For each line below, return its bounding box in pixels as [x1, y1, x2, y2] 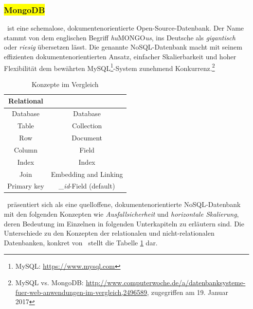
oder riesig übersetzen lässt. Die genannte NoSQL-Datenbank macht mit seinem [4, 42, 242, 52]
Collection [72, 120, 102, 131]
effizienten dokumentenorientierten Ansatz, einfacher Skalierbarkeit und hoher [4, 51, 236, 61]
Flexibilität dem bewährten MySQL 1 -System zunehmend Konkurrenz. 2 [4, 61, 215, 73]
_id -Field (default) [58, 181, 115, 191]
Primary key [7, 181, 44, 191]
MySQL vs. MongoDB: [15, 277, 84, 287]
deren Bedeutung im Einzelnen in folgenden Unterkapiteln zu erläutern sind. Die [4, 218, 244, 228]
